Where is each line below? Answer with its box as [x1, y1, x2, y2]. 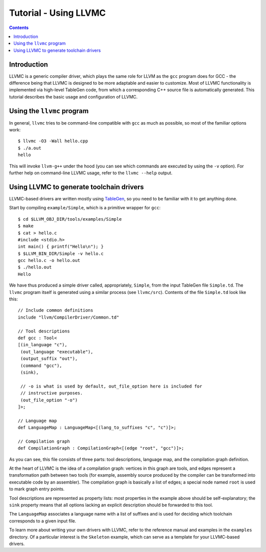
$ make [18, 223, 34, 229]
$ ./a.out [18, 145, 41, 151]
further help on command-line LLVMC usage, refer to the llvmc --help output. [9, 170, 172, 176]
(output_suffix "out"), [20, 356, 78, 361]
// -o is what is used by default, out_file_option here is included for [20, 383, 202, 389]
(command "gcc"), [20, 362, 63, 368]
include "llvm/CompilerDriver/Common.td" [18, 314, 119, 320]
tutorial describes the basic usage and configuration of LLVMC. [9, 94, 138, 99]
